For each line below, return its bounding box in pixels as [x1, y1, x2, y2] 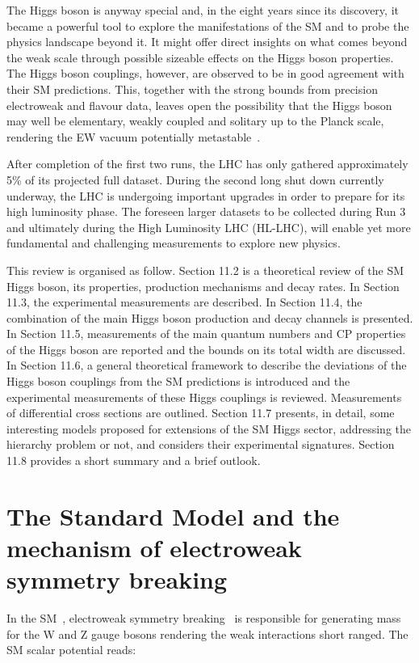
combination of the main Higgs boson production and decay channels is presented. [6, 309, 413, 326]
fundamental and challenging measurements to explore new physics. [6, 234, 341, 251]
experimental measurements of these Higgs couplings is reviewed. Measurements [6, 388, 402, 405]
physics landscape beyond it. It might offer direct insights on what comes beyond [6, 33, 408, 50]
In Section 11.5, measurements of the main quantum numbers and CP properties [6, 325, 406, 342]
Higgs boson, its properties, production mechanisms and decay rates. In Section [6, 277, 400, 294]
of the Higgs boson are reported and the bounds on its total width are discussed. [6, 340, 406, 357]
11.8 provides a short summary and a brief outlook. [6, 452, 261, 469]
